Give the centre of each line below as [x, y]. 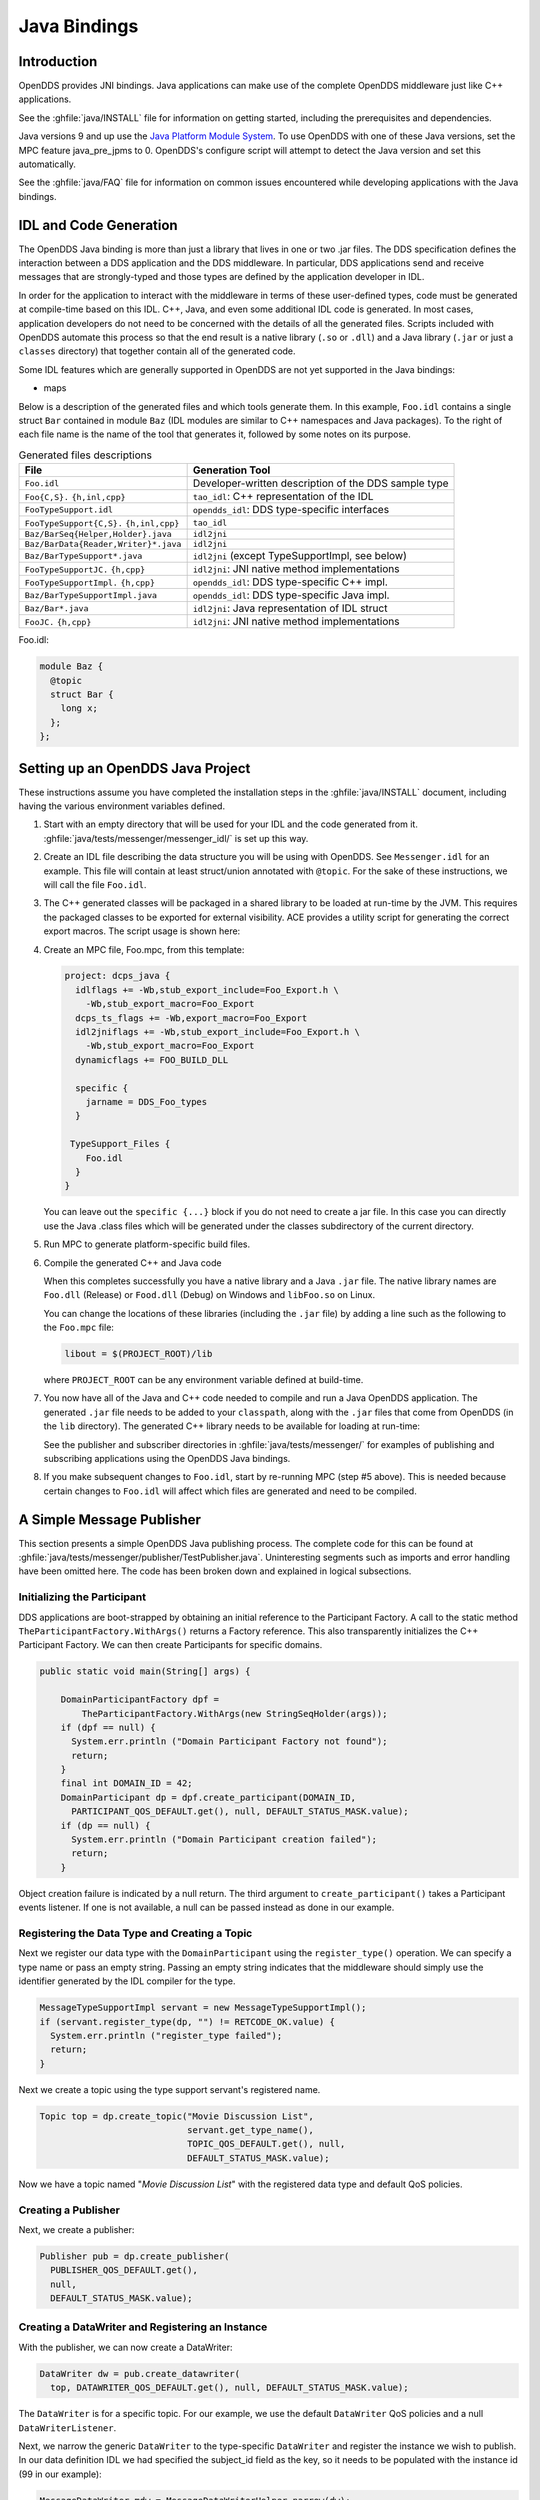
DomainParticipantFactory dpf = [140, 1699]
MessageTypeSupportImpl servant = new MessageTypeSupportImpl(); [203, 2008]
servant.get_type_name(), [250, 2130]
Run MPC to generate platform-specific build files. [147, 1244]
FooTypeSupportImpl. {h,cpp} [89, 583]
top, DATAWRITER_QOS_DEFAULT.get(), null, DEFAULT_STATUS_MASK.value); [229, 2388]
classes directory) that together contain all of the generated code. [157, 351]
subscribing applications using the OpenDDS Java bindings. [167, 1458]
